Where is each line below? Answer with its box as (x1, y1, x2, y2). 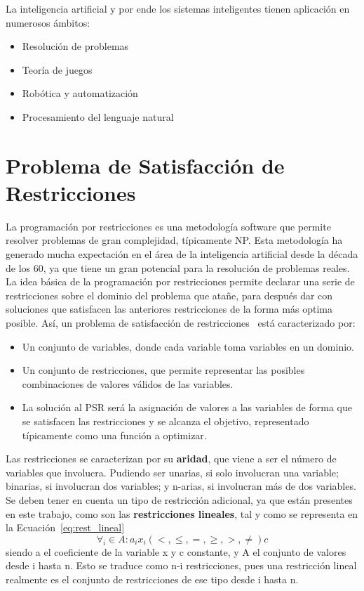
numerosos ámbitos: (6, 15, 90, 30)
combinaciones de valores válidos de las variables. (22, 376, 234, 391)
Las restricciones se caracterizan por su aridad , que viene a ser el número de (6, 451, 337, 466)
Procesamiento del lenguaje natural (22, 109, 174, 124)
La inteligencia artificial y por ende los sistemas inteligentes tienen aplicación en (6, 1, 350, 15)
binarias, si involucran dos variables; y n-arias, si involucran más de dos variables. (6, 479, 356, 493)
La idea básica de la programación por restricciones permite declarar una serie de (6, 274, 355, 289)
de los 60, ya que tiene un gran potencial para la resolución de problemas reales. (6, 260, 350, 275)
